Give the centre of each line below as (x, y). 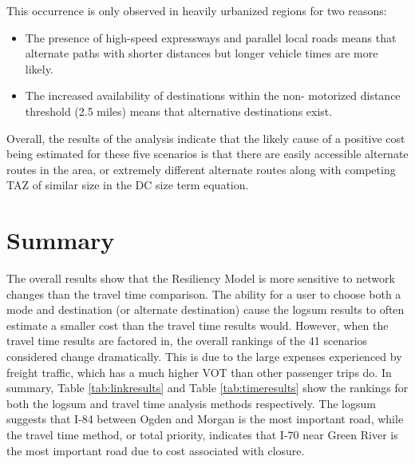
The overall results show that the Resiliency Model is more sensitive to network (201, 278)
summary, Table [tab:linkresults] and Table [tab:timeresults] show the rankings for (207, 388)
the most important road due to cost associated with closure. (156, 450)
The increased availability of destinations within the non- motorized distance (213, 95)
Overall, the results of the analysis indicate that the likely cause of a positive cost (206, 138)
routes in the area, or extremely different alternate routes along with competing (201, 169)
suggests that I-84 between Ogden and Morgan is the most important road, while (205, 419)
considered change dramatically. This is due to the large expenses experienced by (204, 357)
